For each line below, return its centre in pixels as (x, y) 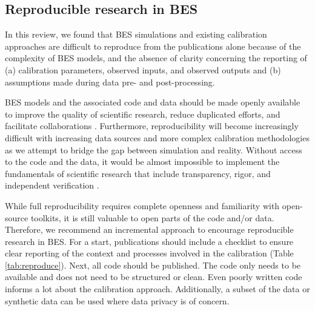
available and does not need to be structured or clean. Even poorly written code (154, 277)
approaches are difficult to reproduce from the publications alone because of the (153, 46)
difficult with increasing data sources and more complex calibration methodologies (157, 137)
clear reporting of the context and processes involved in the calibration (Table (149, 253)
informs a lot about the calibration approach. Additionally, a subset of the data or (157, 289)
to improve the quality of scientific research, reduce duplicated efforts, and (143, 114)
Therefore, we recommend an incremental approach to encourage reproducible (149, 229)
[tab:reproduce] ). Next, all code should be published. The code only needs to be (153, 265)
